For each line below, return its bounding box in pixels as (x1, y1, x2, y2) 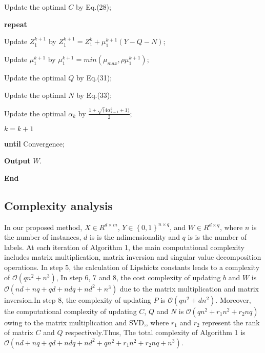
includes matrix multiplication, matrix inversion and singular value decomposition (4, 252, 261, 262)
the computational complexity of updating (4, 305, 137, 316)
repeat (4, 18, 27, 29)
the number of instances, (4, 232, 81, 242)
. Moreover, (215, 294, 251, 305)
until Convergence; (4, 138, 65, 149)
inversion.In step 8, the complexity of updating (4, 294, 151, 305)
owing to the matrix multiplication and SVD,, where (4, 317, 169, 327)
